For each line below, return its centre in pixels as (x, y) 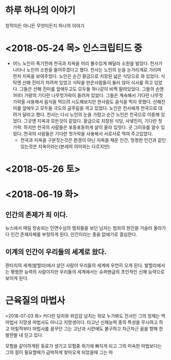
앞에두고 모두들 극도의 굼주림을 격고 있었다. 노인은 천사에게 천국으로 (90, 108)
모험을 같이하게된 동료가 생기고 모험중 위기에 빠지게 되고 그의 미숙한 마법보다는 (84, 346)
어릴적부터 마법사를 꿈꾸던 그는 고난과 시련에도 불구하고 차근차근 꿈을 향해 (84, 328)
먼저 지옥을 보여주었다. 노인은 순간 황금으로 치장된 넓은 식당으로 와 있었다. (86, 76)
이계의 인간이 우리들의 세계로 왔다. (56, 252)
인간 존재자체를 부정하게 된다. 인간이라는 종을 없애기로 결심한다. (74, 234)
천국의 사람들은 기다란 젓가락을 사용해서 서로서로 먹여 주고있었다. (88, 133)
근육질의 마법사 (35, 301)
